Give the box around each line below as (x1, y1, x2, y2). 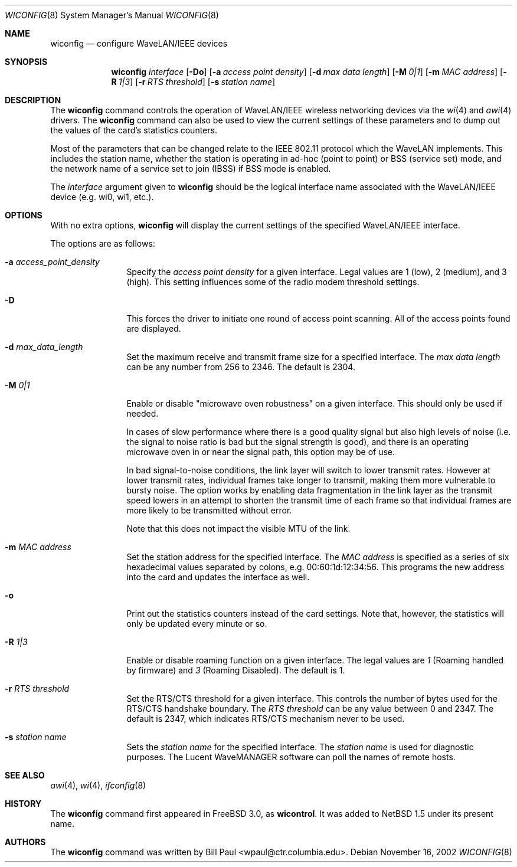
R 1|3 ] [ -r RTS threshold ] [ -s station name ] (111, 77, 276, 87)
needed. (126, 408, 159, 418)
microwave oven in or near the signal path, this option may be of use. (126, 447, 395, 457)
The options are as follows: (50, 238, 155, 248)
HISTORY (5, 799, 42, 809)
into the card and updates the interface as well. (126, 572, 310, 582)
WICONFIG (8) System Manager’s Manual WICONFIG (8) (5, 10, 219, 20)
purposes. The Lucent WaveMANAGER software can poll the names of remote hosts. (126, 752, 456, 762)
